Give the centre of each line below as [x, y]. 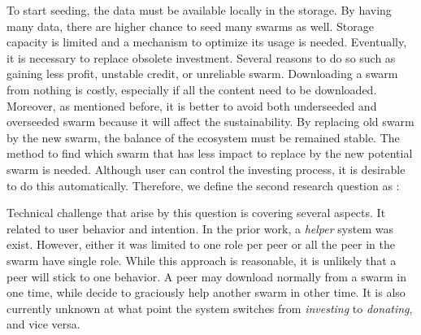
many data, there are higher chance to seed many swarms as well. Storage [190, 26]
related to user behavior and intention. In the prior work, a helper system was [200, 228]
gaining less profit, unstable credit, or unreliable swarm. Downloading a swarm [202, 74]
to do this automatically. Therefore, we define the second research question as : [203, 185]
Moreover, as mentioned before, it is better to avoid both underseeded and [192, 105]
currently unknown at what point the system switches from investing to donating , [210, 308]
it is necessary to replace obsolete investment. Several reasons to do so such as [201, 57]
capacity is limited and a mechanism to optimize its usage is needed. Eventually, [207, 42]
